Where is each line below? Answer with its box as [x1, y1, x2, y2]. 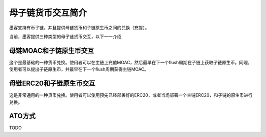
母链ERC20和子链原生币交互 [9, 79, 96, 88]
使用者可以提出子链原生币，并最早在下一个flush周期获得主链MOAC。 [9, 67, 149, 72]
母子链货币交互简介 [9, 7, 87, 18]
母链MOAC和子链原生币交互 [9, 46, 95, 55]
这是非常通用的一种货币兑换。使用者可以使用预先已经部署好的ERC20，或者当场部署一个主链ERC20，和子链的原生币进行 [9, 92, 253, 98]
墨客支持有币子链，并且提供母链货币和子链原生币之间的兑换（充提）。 [9, 25, 150, 31]
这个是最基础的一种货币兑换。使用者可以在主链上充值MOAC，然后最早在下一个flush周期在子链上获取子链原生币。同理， [9, 59, 252, 65]
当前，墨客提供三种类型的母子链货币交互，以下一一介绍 [9, 34, 122, 39]
